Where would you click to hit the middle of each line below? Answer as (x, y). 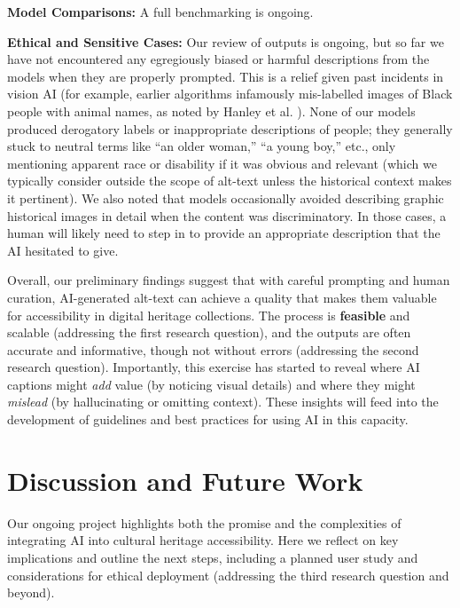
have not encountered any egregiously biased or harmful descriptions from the (218, 59)
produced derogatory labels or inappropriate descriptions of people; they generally (230, 128)
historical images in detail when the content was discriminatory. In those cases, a (227, 215)
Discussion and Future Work (185, 480)
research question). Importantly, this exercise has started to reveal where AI (214, 367)
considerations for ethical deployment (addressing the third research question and (228, 575)
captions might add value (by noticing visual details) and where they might (211, 384)
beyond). (31, 592)
